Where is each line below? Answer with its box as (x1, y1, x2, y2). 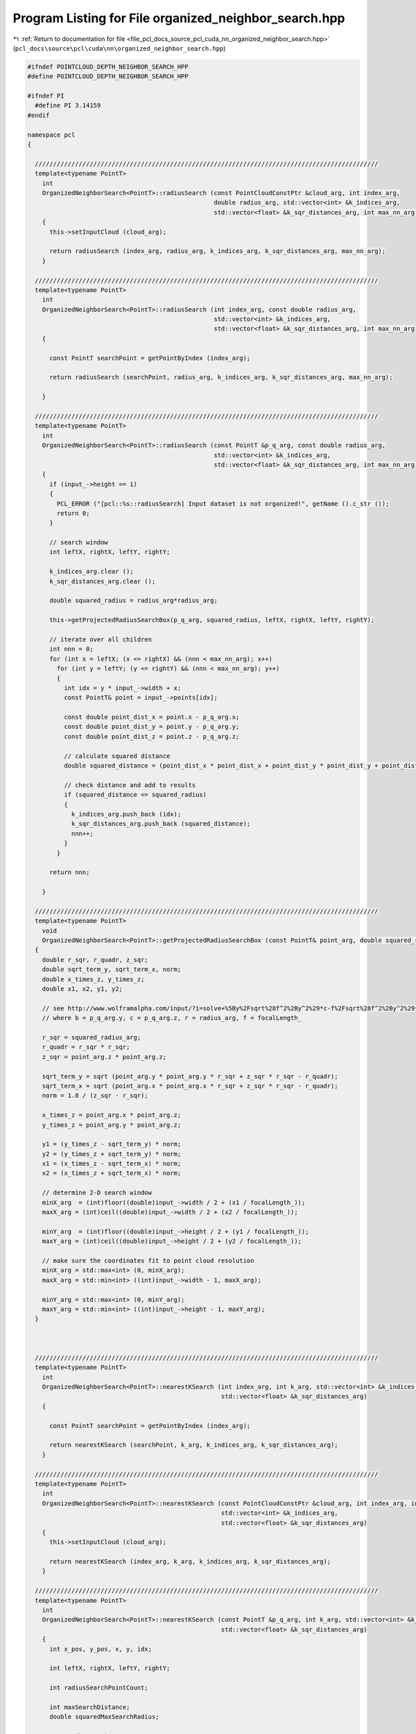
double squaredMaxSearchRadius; (49, 1713, 159, 1721)
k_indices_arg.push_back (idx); (71, 810, 182, 818)
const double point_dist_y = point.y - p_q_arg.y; (63, 723, 240, 731)
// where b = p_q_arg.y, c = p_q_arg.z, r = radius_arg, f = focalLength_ (42, 1014, 302, 1022)
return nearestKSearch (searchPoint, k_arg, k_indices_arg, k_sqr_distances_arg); (49, 1441, 339, 1449)
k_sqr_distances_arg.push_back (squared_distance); (71, 820, 251, 828)
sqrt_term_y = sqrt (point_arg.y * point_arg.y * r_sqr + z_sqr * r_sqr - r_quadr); (42, 1072, 339, 1080)
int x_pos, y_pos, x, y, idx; (49, 1645, 153, 1653)
